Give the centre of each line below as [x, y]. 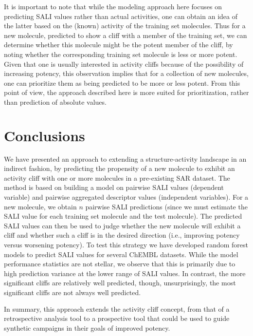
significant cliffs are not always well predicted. [72, 292]
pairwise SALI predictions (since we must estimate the [166, 206]
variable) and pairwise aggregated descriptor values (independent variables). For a [126, 197]
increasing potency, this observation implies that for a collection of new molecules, [126, 73]
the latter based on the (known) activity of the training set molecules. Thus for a [125, 26]
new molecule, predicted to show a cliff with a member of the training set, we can [126, 35]
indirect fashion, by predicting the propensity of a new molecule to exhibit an [119, 168]
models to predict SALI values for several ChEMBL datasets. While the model [121, 254]
